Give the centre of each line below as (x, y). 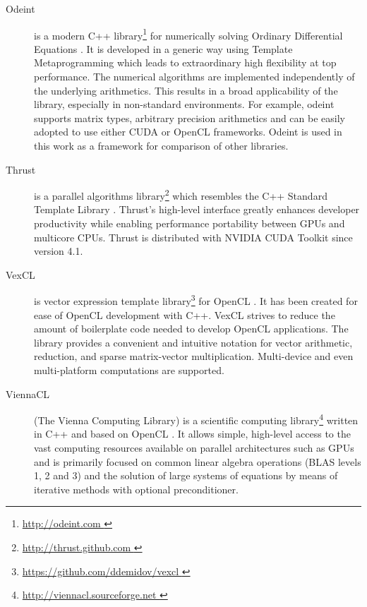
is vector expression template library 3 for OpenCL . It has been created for (196, 300)
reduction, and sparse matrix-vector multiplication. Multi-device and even (194, 356)
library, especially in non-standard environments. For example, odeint (184, 104)
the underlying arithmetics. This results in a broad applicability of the (186, 90)
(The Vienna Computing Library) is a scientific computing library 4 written (196, 419)
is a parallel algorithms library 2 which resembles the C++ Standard (181, 194)
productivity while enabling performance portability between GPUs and (189, 223)
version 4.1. (59, 251)
